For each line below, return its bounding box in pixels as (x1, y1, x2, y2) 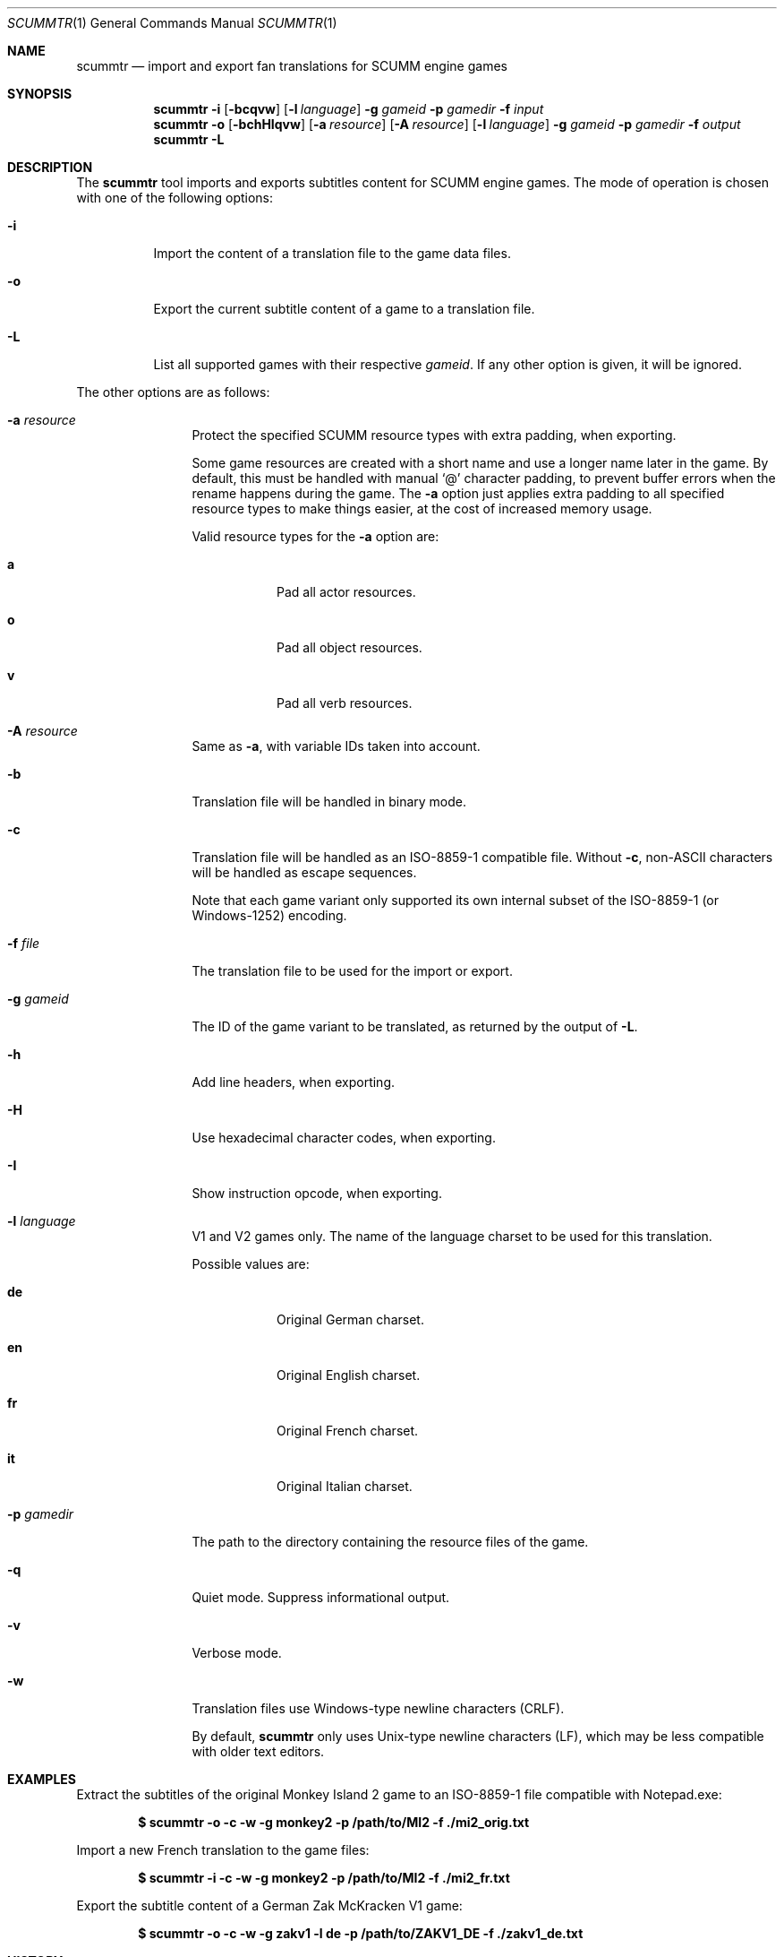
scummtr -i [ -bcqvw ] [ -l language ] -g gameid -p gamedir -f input (153, 101, 544, 116)
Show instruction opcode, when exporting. (192, 1185, 442, 1201)
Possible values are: (192, 1256, 310, 1272)
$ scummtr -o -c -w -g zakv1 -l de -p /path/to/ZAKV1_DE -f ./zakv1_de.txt (138, 1926, 584, 1941)
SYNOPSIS (7, 86, 72, 101)
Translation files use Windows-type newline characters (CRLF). (192, 1701, 565, 1716)
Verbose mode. (192, 1645, 282, 1660)
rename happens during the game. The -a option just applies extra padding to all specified (192, 486, 725, 501)
